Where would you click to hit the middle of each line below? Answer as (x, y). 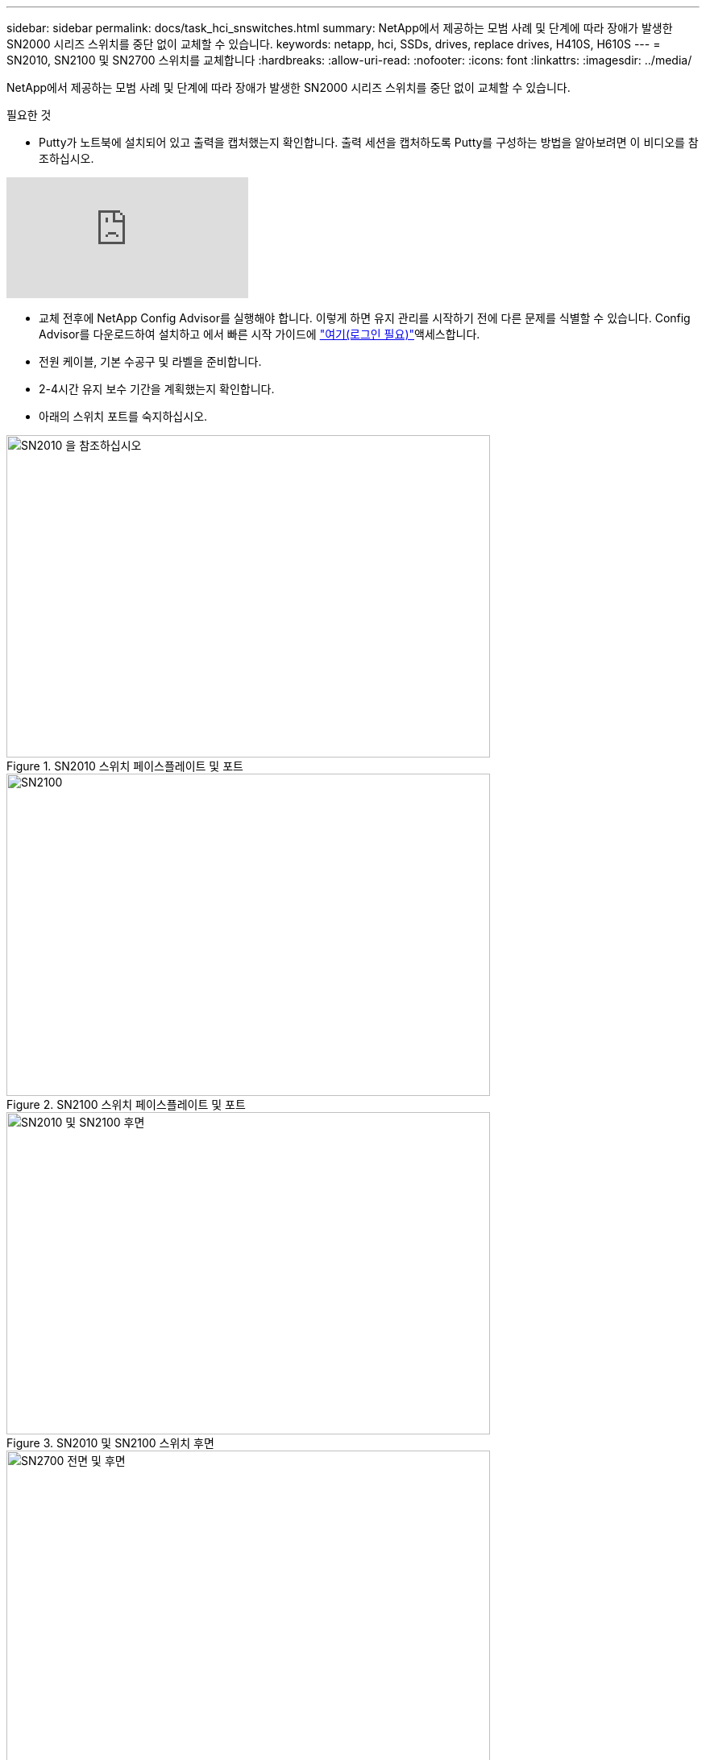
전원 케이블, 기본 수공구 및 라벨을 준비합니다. (150, 361)
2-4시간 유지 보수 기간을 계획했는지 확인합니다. (157, 389)
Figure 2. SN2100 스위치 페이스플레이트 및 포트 (126, 1104)
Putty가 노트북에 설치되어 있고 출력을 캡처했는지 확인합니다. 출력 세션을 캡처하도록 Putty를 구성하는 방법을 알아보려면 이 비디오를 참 (369, 142)
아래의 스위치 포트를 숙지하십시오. (123, 416)
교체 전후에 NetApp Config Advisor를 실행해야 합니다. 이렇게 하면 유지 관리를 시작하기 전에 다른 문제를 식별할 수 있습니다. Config (365, 318)
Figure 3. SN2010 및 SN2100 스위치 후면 (110, 1443)
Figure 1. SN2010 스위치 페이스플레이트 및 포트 (125, 766)
